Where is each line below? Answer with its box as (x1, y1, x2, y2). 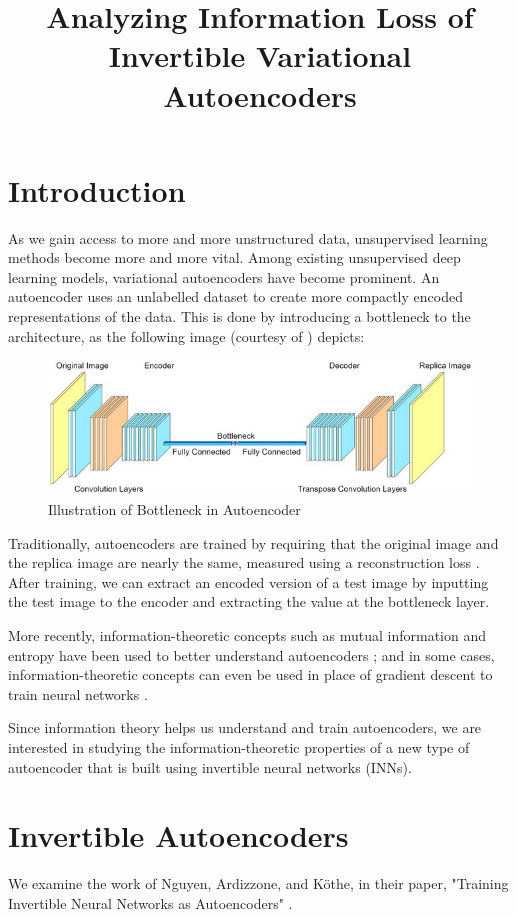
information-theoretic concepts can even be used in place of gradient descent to (8, 664, 493, 685)
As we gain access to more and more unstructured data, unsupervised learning (8, 227, 488, 248)
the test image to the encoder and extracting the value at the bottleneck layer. (8, 591, 490, 612)
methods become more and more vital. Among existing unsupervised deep (8, 247, 461, 268)
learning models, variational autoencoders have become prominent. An (8, 266, 440, 287)
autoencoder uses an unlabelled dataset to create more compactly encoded (8, 286, 463, 307)
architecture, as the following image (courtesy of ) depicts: (8, 325, 365, 346)
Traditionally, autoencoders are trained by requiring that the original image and (8, 532, 499, 553)
